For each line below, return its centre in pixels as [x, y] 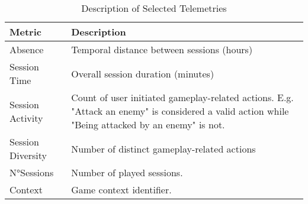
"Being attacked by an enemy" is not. [148, 124]
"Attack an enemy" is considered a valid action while [180, 111]
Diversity [28, 155]
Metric [25, 32]
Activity [26, 118]
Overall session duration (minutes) [143, 73]
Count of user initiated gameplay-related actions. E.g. [182, 97]
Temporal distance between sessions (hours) [162, 49]
